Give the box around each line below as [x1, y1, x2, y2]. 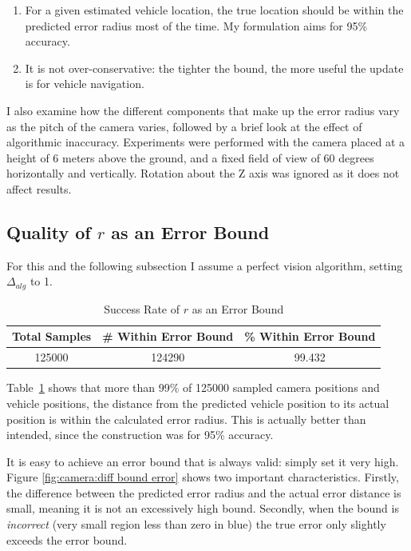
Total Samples [12, 328, 92, 345]
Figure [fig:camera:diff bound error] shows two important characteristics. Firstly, [6, 469, 399, 485]
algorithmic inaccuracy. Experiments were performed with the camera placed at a [6, 134, 405, 150]
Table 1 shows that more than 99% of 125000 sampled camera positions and [6, 379, 380, 396]
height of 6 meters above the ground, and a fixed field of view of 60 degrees [6, 149, 374, 166]
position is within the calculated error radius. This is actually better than [6, 410, 366, 427]
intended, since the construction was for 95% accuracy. [6, 426, 274, 443]
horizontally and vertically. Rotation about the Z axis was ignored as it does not [6, 165, 400, 182]
